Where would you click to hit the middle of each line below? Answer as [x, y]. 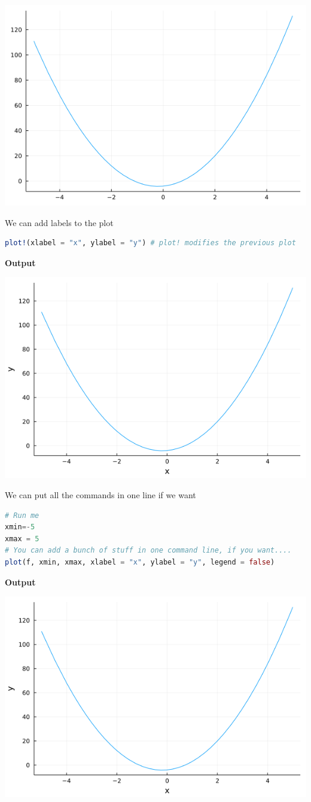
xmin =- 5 [20, 527]
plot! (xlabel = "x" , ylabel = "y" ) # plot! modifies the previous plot [150, 243]
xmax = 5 [22, 539]
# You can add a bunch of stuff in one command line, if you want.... [148, 551]
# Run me [22, 515]
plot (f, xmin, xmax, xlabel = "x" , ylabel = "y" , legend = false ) [140, 562]
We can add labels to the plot [59, 222]
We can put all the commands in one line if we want [100, 494]
